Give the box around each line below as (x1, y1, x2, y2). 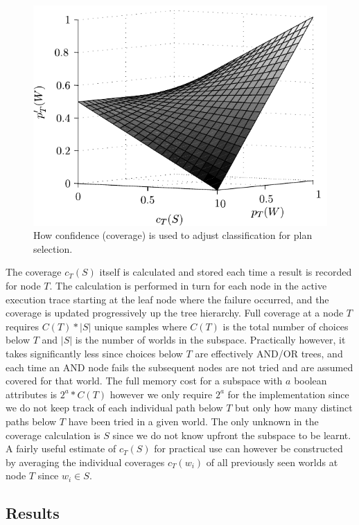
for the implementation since (227, 386, 349, 401)
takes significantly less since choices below (6, 346, 183, 360)
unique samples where (94, 319, 187, 333)
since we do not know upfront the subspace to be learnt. (112, 427, 351, 442)
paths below (6, 413, 57, 428)
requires (6, 319, 39, 333)
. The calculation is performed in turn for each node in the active (49, 278, 327, 293)
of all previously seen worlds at (206, 454, 338, 469)
